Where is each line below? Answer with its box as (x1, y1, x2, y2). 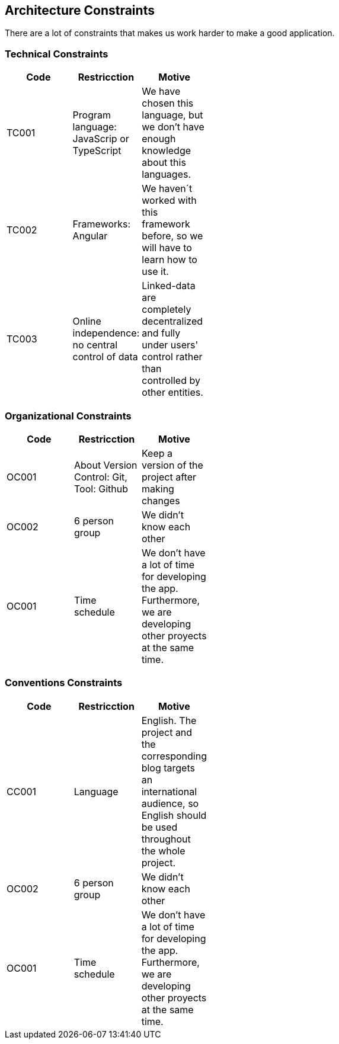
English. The (141, 714, 197, 726)
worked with (142, 194, 197, 207)
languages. (142, 168, 191, 181)
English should (141, 809, 207, 821)
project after (141, 470, 196, 483)
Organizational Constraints (5, 409, 132, 422)
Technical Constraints (5, 47, 108, 60)
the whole (141, 844, 186, 857)
